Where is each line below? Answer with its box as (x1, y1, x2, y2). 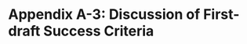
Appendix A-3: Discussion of (8, 5, 201, 24)
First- (202, 5, 240, 24)
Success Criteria (42, 22, 154, 40)
